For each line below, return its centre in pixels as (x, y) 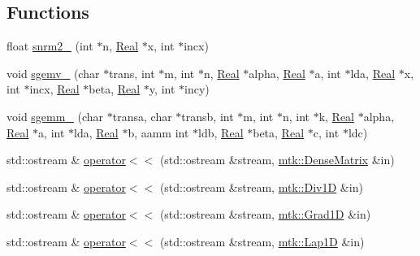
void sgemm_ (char (55, 116)
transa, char (142, 116)
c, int (326, 132)
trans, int (132, 73)
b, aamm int (158, 132)
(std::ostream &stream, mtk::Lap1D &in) (262, 241)
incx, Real (54, 89)
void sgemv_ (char (53, 73)
